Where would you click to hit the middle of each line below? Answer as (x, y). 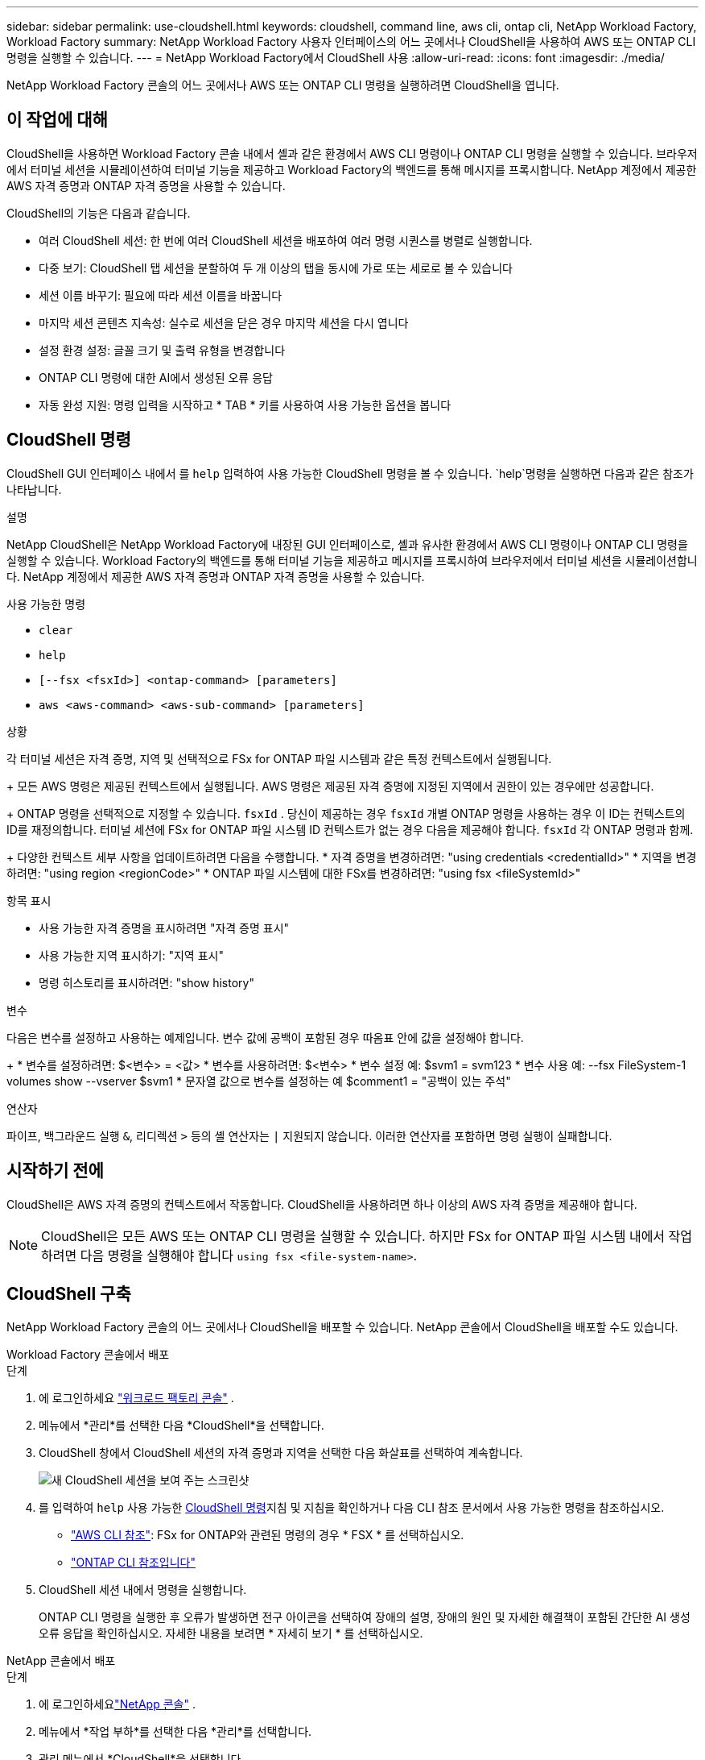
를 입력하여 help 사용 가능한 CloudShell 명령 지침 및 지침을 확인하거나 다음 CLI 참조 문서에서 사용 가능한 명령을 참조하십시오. (352, 1508)
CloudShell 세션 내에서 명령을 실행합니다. (143, 1590)
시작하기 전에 (55, 1171)
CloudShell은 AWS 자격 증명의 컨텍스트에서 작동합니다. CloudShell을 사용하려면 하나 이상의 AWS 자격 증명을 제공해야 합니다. (322, 1204)
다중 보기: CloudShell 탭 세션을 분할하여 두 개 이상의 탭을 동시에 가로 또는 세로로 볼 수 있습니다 (276, 268)
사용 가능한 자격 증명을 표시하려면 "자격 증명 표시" (164, 928)
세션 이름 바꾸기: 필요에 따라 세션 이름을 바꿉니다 (161, 295)
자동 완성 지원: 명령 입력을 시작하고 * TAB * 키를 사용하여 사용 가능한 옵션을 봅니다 (245, 405)
